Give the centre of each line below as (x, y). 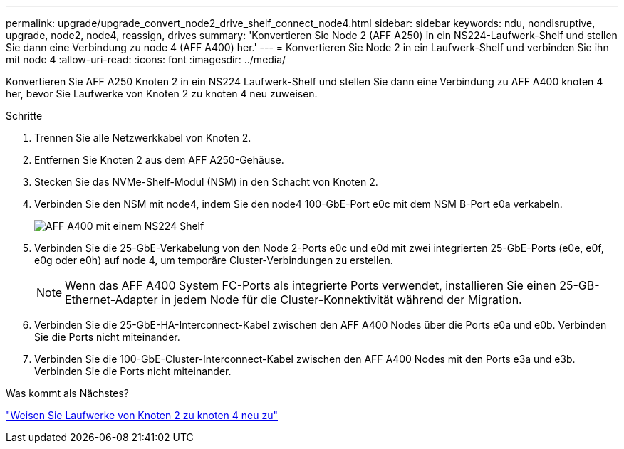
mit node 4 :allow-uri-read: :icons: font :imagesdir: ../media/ (146, 59)
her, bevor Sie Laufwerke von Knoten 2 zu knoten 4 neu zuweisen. (162, 94)
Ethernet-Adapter (111, 300)
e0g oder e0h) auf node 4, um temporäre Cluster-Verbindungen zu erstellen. (214, 260)
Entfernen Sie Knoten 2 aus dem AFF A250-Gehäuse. (159, 160)
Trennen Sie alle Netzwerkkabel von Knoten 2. (143, 138)
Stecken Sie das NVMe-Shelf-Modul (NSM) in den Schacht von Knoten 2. (206, 182)
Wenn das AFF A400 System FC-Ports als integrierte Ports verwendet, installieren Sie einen (311, 285)
